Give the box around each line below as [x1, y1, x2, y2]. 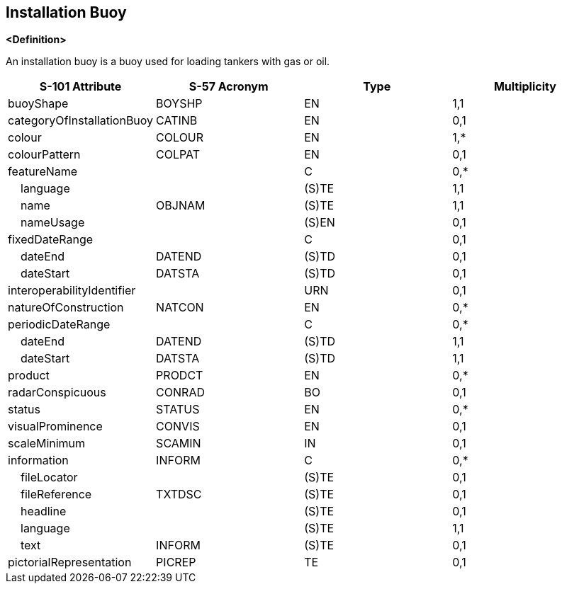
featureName [8, 164, 78, 179]
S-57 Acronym [189, 79, 269, 94]
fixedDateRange [8, 232, 94, 247]
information [8, 453, 69, 468]
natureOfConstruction [8, 300, 124, 315]
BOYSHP [156, 96, 203, 111]
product [8, 368, 50, 383]
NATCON [156, 300, 204, 315]
